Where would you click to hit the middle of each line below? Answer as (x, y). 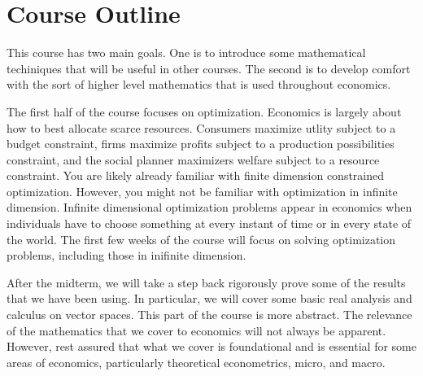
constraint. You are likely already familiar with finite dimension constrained (196, 175)
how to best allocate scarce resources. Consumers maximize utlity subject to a (201, 127)
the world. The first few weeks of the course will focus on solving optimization (201, 239)
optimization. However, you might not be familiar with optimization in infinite (202, 191)
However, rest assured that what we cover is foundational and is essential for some (211, 346)
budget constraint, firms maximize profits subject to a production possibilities (201, 144)
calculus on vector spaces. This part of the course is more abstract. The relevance (209, 315)
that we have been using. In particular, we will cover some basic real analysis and (209, 298)
